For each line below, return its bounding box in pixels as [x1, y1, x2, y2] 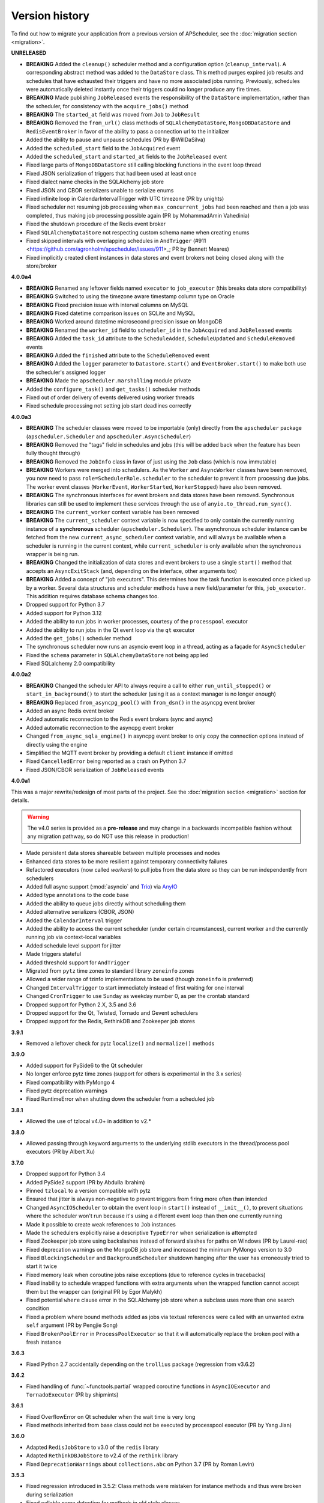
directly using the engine [26, 741, 88, 748]
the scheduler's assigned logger [26, 369, 106, 376]
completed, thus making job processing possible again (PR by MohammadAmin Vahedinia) [26, 212, 250, 219]
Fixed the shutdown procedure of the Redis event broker [26, 220, 166, 228]
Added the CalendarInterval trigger [26, 917, 122, 924]
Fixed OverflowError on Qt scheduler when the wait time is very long [26, 1413, 196, 1420]
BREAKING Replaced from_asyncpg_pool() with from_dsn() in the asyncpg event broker [26, 699, 256, 706]
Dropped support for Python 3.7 [26, 601, 105, 608]
